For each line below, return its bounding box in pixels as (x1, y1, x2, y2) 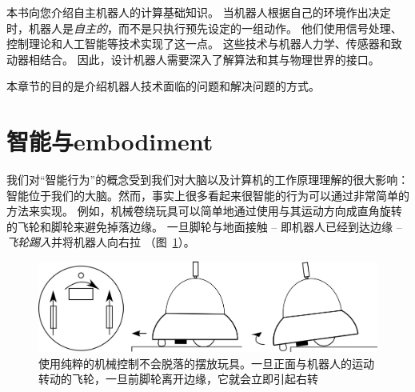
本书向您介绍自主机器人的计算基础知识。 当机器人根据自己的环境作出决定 (6, 4, 391, 20)
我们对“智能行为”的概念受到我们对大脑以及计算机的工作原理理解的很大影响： (6, 171, 409, 188)
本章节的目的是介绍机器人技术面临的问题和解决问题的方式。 (6, 78, 320, 94)
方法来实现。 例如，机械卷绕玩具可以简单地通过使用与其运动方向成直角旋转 (6, 202, 402, 219)
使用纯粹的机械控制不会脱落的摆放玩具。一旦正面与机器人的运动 (38, 354, 374, 371)
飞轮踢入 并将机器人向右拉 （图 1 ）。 (6, 234, 195, 250)
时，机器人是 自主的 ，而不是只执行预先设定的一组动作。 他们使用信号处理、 (6, 19, 402, 36)
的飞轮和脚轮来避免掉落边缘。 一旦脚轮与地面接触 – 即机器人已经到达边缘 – (6, 218, 402, 234)
